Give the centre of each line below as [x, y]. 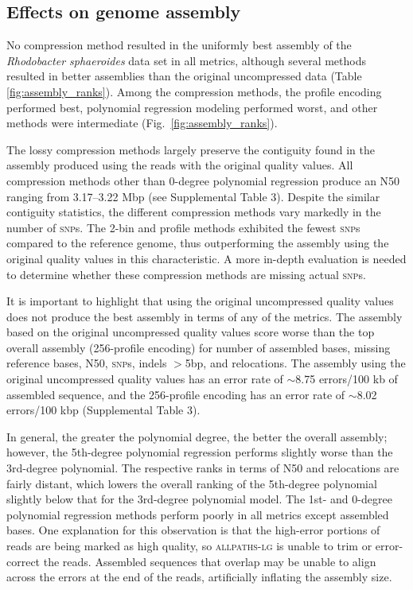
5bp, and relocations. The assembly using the [295, 363]
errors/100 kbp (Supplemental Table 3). [103, 410]
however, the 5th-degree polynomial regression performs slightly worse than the [200, 452]
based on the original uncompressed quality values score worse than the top [191, 332]
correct [23, 561]
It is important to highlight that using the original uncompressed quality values [200, 301]
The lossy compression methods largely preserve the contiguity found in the [191, 149]
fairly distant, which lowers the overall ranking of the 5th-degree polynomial [192, 483]
